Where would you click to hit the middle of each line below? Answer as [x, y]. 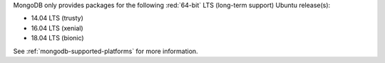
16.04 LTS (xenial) [57, 28]
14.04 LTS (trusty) [57, 18]
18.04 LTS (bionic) [58, 38]
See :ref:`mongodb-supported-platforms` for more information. [106, 51]
